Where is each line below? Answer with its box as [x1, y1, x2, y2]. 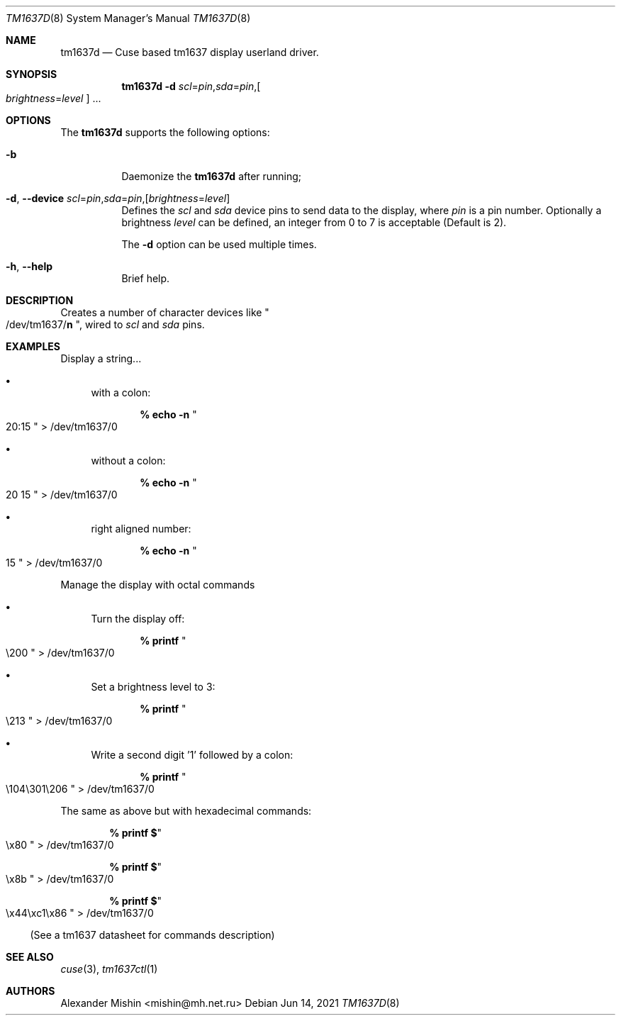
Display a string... [60, 352, 142, 364]
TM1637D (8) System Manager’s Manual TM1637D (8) [6, 12, 251, 24]
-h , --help [6, 260, 53, 272]
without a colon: [91, 454, 166, 467]
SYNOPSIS [6, 68, 57, 80]
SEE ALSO [6, 951, 54, 963]
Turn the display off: [91, 613, 185, 625]
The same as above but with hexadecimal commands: [60, 805, 312, 817]
